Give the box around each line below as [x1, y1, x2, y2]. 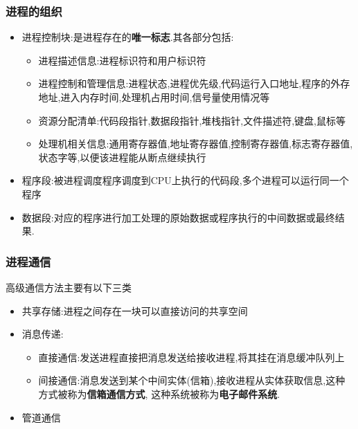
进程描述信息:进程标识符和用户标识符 [38, 53, 206, 67]
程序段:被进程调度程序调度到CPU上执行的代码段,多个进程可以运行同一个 [21, 173, 349, 188]
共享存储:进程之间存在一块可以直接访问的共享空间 [21, 303, 248, 318]
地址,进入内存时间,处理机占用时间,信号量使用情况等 [38, 90, 270, 104]
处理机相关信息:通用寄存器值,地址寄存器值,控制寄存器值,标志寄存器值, [38, 136, 353, 151]
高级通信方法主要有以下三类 [6, 280, 132, 294]
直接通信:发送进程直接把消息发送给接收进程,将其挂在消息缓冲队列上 [38, 349, 345, 364]
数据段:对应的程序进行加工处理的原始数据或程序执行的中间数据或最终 [21, 210, 335, 224]
